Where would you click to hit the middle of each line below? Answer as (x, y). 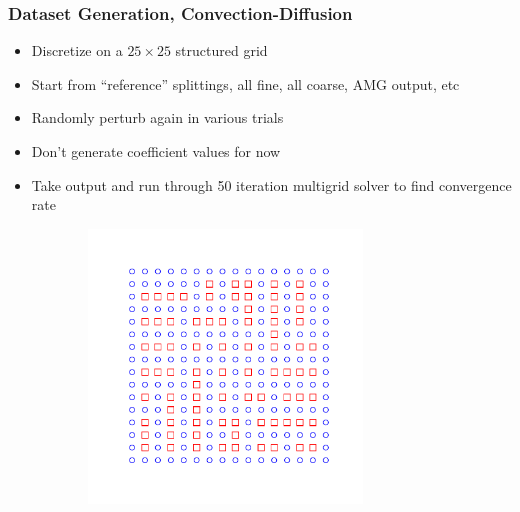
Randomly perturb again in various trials (157, 117)
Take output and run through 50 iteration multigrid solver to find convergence (271, 184)
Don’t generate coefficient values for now (156, 151)
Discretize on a (77, 50)
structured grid (221, 50)
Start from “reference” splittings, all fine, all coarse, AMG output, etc (245, 83)
